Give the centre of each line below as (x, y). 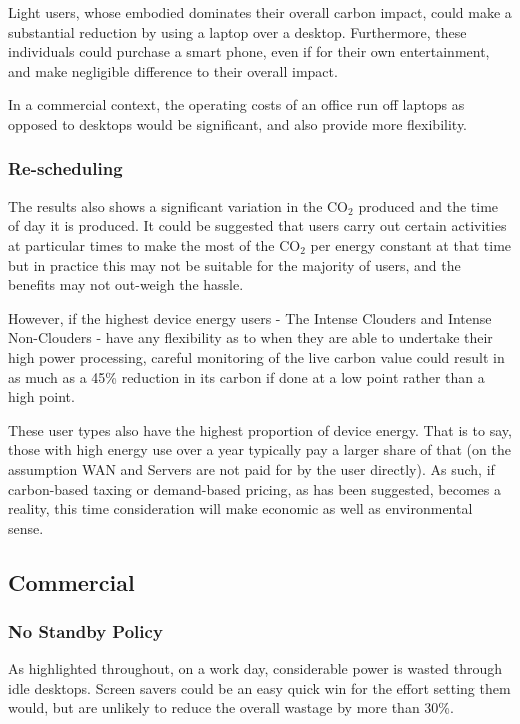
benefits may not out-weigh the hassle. (126, 284)
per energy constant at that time (411, 244)
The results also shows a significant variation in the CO (178, 205)
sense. (26, 527)
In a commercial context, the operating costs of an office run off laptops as (236, 104)
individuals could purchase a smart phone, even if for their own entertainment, (249, 51)
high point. (41, 396)
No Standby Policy (85, 630)
